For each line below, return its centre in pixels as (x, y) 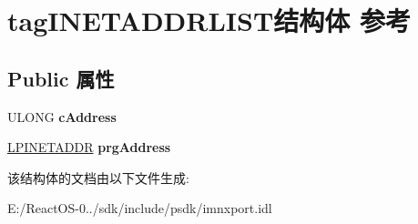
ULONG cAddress (62, 116)
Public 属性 (61, 78)
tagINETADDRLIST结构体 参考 (209, 20)
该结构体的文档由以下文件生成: (98, 177)
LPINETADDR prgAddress (89, 147)
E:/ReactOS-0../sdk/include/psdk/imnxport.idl (140, 208)
